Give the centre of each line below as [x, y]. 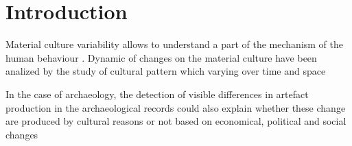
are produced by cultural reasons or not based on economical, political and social [176, 121]
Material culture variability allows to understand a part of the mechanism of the [175, 44]
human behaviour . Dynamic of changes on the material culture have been [161, 57]
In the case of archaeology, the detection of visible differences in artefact [157, 94]
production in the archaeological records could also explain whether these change [176, 107]
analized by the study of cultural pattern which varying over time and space [166, 71]
